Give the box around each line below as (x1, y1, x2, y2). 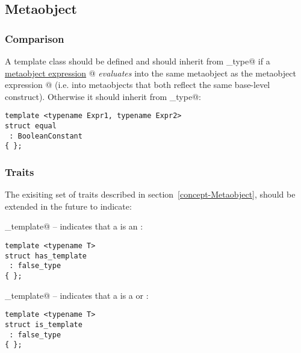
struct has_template (5, 251, 87, 260)
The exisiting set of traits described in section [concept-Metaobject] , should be (5, 188, 296, 201)
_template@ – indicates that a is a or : (5, 289, 149, 301)
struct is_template (5, 320, 82, 329)
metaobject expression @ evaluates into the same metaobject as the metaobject (5, 66, 296, 79)
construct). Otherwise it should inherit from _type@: (5, 90, 201, 102)
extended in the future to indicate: (5, 199, 132, 212)
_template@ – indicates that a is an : (5, 220, 143, 233)
